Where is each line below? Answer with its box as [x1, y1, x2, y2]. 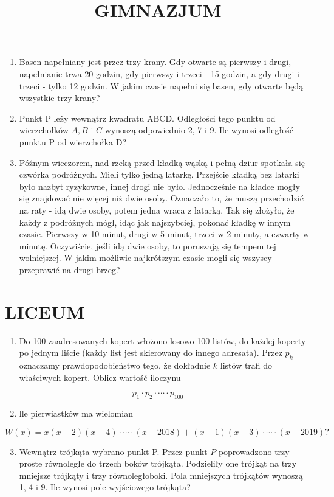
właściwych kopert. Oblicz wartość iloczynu [19, 370, 181, 383]
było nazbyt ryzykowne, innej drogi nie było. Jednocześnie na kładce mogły [19, 179, 300, 192]
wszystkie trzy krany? [19, 91, 100, 104]
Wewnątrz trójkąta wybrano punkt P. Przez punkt [19, 445, 208, 457]
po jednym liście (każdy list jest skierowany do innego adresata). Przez [19, 346, 282, 359]
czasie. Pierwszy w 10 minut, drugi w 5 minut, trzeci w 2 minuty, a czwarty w [19, 228, 310, 240]
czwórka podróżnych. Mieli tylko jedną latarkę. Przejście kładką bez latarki [19, 168, 299, 181]
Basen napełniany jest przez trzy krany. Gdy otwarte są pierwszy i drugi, [19, 55, 291, 68]
